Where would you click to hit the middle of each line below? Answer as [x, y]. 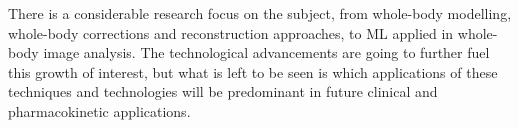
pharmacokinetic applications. [99, 110]
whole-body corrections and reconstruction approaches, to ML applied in [231, 32]
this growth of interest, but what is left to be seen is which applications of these [253, 71]
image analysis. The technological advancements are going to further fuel [266, 52]
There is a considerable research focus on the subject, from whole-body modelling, [260, 13]
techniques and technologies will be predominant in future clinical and [223, 91]
